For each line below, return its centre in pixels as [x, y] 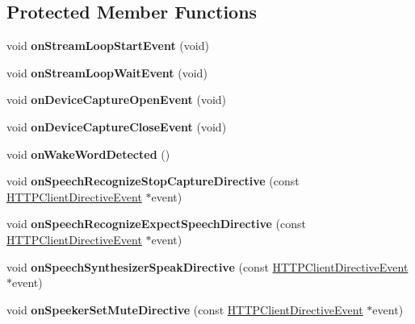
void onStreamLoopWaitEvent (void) [107, 72]
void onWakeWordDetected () [88, 154]
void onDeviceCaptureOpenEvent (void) [117, 100]
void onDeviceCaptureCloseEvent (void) [117, 126]
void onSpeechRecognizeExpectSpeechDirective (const [156, 224]
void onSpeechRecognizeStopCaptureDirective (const [153, 181]
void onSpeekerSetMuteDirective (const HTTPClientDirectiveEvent [185, 309]
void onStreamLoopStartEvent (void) [108, 46]
